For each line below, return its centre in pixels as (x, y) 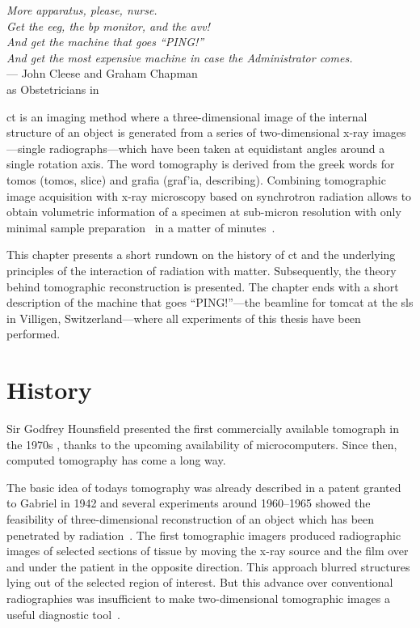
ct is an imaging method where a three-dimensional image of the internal (187, 116)
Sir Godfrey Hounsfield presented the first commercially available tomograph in (203, 428)
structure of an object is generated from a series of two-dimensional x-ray (188, 132)
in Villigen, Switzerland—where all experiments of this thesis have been (184, 318)
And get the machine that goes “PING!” (105, 42)
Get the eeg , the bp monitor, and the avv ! (108, 25)
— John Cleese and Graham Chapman (102, 73)
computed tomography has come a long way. (116, 460)
